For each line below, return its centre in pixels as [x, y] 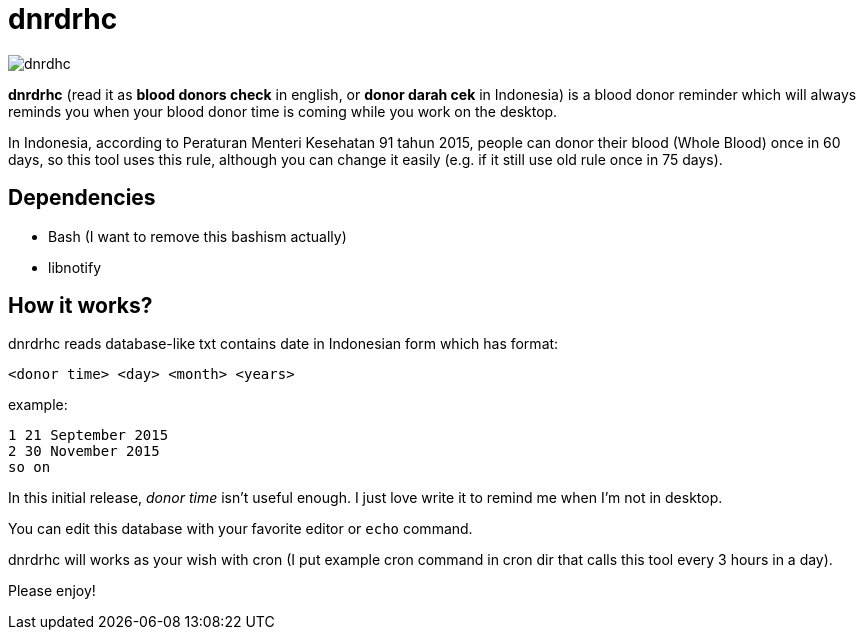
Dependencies [82, 198]
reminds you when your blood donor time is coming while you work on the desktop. [283, 111]
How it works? [80, 306]
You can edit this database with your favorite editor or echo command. [240, 529]
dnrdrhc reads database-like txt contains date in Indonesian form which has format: [283, 344]
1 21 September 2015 [88, 435]
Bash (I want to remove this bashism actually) [197, 236]
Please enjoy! [52, 591]
